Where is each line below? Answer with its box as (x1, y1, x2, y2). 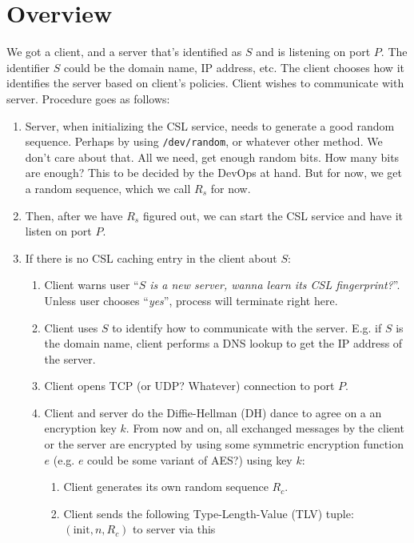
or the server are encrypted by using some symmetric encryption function (44, 436, 404, 452)
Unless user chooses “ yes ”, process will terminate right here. (44, 292, 338, 308)
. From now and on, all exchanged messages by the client (125, 420, 404, 436)
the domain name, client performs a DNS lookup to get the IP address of (44, 335, 403, 352)
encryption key (44, 420, 117, 436)
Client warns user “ (44, 276, 139, 293)
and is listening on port (256, 43, 371, 60)
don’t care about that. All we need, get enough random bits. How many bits (25, 148, 400, 165)
